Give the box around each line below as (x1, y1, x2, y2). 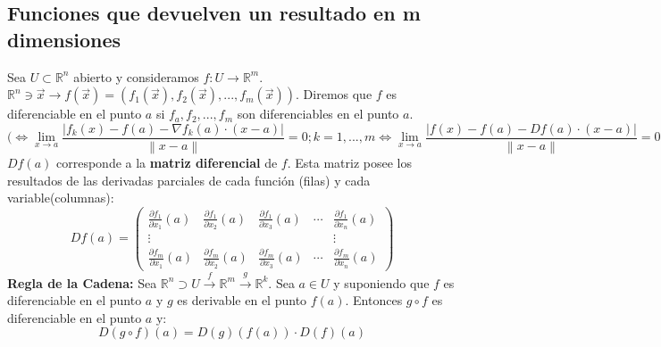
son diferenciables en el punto (237, 104, 399, 123)
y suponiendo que (333, 273, 430, 292)
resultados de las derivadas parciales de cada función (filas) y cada (7, 170, 371, 189)
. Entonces (345, 291, 403, 310)
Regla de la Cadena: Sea (7, 273, 157, 292)
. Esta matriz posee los (287, 153, 412, 172)
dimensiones (7, 25, 121, 53)
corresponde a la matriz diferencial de (56, 153, 278, 172)
